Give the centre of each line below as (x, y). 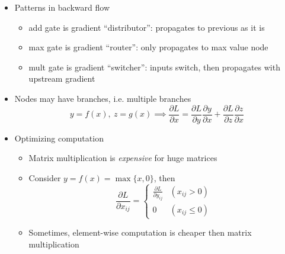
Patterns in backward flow (62, 7)
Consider (45, 177)
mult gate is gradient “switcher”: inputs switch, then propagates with (154, 67)
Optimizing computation (59, 138)
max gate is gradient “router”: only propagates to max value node (148, 47)
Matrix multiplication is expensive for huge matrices (123, 158)
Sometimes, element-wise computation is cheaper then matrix (140, 232)
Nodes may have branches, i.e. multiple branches (103, 98)
